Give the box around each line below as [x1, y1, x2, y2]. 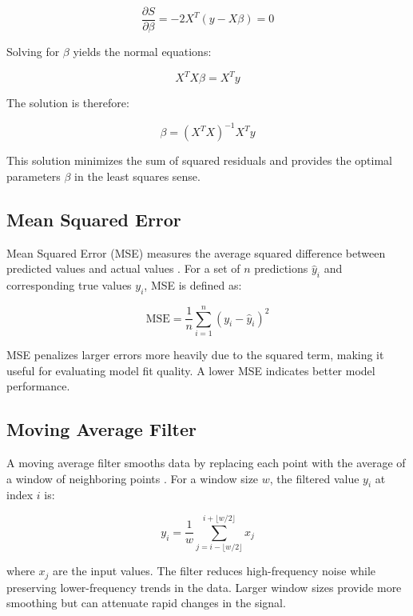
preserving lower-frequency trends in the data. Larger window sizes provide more [6, 578, 402, 595]
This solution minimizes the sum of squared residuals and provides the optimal [6, 152, 392, 169]
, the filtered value [269, 470, 359, 486]
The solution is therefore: [6, 94, 129, 111]
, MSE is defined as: [144, 277, 242, 294]
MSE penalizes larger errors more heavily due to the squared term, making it [6, 346, 384, 362]
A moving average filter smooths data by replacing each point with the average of [6, 454, 406, 470]
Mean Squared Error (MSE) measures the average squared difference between [6, 244, 386, 261]
